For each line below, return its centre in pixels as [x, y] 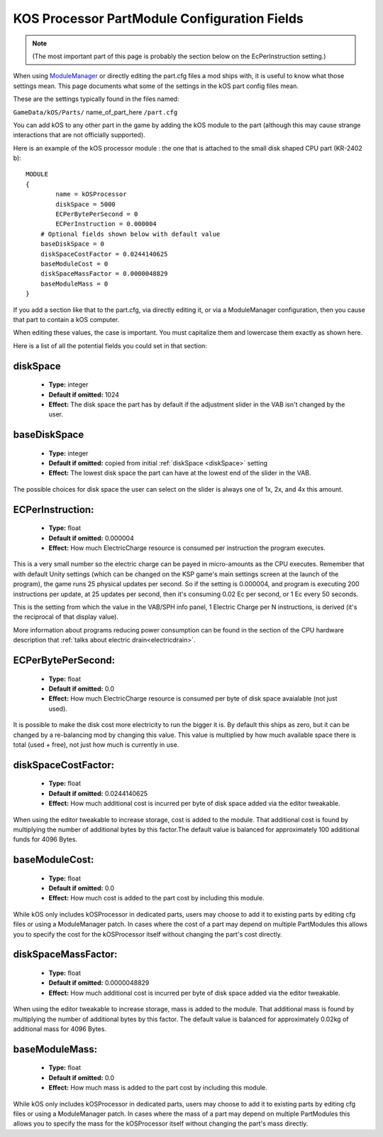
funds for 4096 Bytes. [45, 839]
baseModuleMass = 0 [74, 284]
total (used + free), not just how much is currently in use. [96, 744]
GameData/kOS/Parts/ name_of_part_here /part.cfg [95, 112]
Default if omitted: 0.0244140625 [98, 793]
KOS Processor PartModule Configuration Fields [159, 18]
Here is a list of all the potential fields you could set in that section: [110, 345]
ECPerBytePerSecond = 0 [97, 214]
